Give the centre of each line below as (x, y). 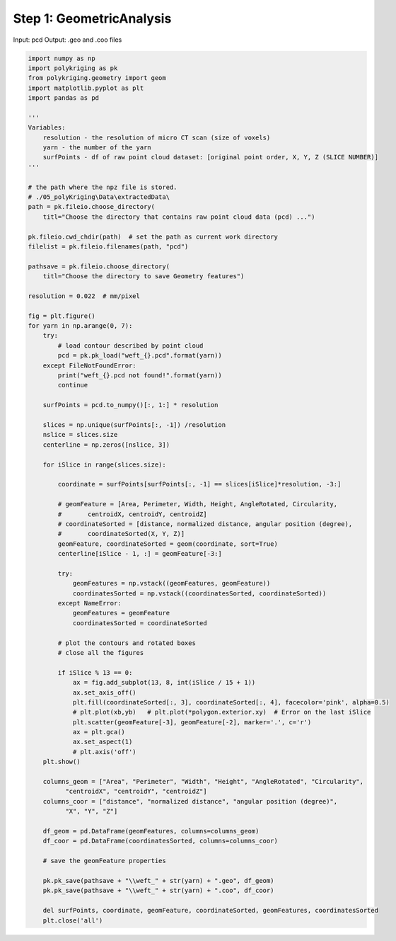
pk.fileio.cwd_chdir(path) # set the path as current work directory (153, 236)
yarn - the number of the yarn (97, 148)
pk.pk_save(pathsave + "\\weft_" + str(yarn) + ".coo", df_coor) (158, 891)
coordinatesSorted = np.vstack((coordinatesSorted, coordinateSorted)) (199, 593)
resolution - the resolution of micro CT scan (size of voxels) (157, 137)
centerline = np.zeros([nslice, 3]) (106, 445)
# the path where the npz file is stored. (103, 187)
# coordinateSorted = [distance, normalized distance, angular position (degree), (205, 524)
